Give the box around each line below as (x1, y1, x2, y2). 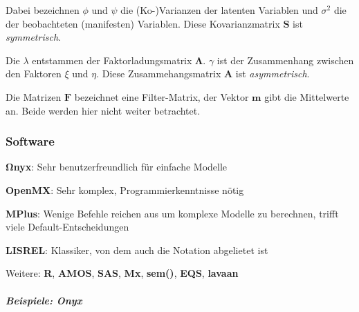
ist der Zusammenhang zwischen (217, 52, 354, 67)
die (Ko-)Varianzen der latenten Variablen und (120, 3, 318, 17)
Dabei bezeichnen (6, 3, 80, 17)
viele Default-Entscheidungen (6, 220, 129, 234)
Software (6, 133, 55, 150)
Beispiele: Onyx (6, 293, 82, 307)
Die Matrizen (6, 89, 62, 104)
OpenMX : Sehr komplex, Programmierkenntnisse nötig (6, 182, 244, 197)
